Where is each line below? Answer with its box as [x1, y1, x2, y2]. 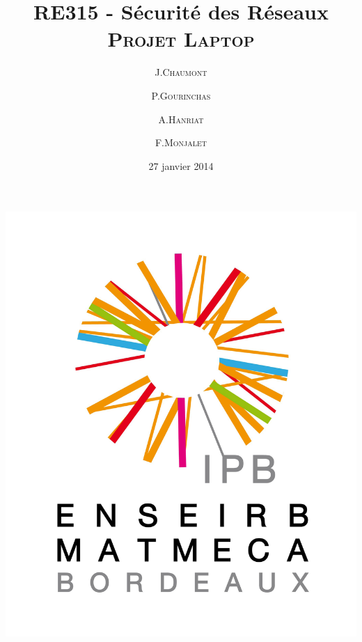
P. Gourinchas [151, 88, 211, 102]
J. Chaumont [155, 65, 207, 79]
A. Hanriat [158, 111, 204, 126]
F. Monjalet [155, 135, 207, 150]
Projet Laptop [107, 24, 255, 53]
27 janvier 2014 [148, 158, 214, 173]
